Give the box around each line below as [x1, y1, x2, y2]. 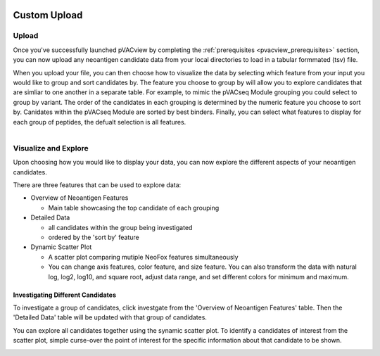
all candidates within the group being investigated [48, 223, 193, 231]
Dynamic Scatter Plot [30, 243, 92, 251]
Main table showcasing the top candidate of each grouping [48, 203, 220, 212]
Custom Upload [13, 9, 83, 21]
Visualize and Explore [13, 143, 89, 153]
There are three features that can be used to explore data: [13, 181, 182, 189]
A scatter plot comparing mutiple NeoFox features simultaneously [48, 253, 239, 261]
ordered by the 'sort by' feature [48, 233, 140, 241]
